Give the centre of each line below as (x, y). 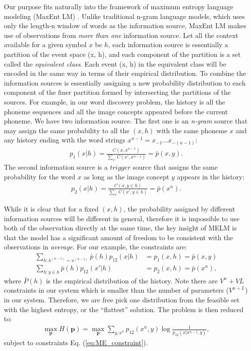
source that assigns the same (175, 167)
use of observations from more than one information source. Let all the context (121, 35)
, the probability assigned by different (179, 209)
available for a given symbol (45, 44)
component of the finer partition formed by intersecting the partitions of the (117, 92)
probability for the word (40, 176)
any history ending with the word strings (65, 140)
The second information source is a (56, 167)
